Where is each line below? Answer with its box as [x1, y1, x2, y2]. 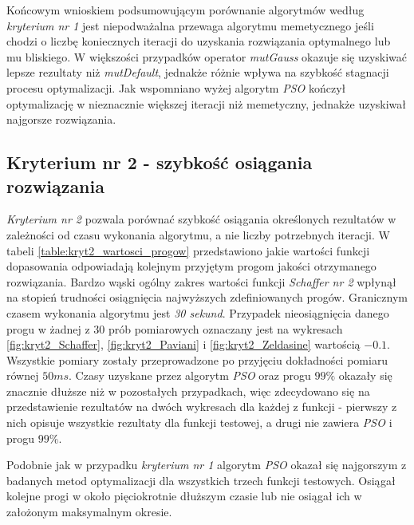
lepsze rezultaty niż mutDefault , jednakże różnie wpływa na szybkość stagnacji [6, 64, 389, 81]
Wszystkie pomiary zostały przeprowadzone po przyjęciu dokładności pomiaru [6, 351, 388, 368]
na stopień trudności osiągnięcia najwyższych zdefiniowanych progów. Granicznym [6, 289, 408, 306]
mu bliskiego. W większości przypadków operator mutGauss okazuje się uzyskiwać [6, 48, 408, 65]
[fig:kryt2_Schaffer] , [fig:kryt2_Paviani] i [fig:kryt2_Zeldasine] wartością [6, 336, 361, 353]
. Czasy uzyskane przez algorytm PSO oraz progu [69, 367, 311, 384]
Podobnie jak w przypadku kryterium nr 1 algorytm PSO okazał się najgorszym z [6, 456, 407, 473]
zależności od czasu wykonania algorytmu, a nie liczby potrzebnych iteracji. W [6, 226, 390, 243]
